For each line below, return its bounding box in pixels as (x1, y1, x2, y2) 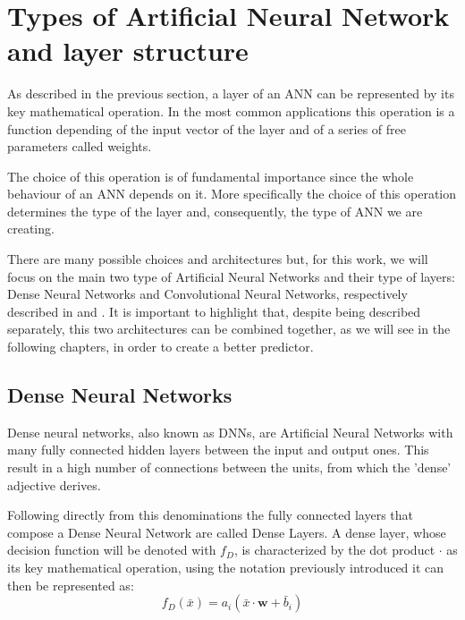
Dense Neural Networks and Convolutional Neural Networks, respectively (7, 285, 408, 303)
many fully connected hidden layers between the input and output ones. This (7, 440, 429, 459)
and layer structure (7, 32, 249, 69)
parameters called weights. (7, 137, 152, 156)
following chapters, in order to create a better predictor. (7, 337, 314, 356)
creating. (7, 219, 55, 238)
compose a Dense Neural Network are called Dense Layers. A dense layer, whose (7, 522, 446, 541)
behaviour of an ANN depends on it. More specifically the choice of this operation (7, 184, 457, 203)
